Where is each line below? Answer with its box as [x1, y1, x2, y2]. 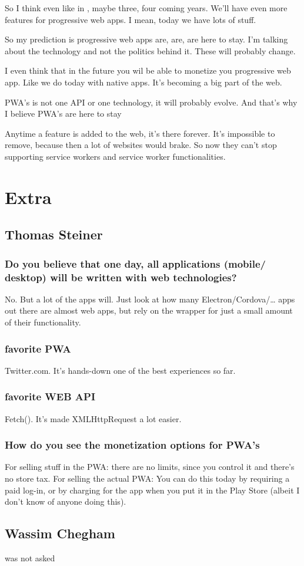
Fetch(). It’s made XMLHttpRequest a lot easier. [5, 412, 182, 424]
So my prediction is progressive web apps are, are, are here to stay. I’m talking [5, 33, 288, 45]
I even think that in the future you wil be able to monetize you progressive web [5, 64, 291, 77]
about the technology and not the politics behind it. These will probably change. [5, 44, 296, 57]
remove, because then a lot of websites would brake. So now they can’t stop [5, 139, 277, 151]
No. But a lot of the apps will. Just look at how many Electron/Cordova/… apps [5, 292, 295, 305]
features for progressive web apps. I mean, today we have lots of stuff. [5, 13, 256, 25]
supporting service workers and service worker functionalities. [5, 150, 226, 162]
